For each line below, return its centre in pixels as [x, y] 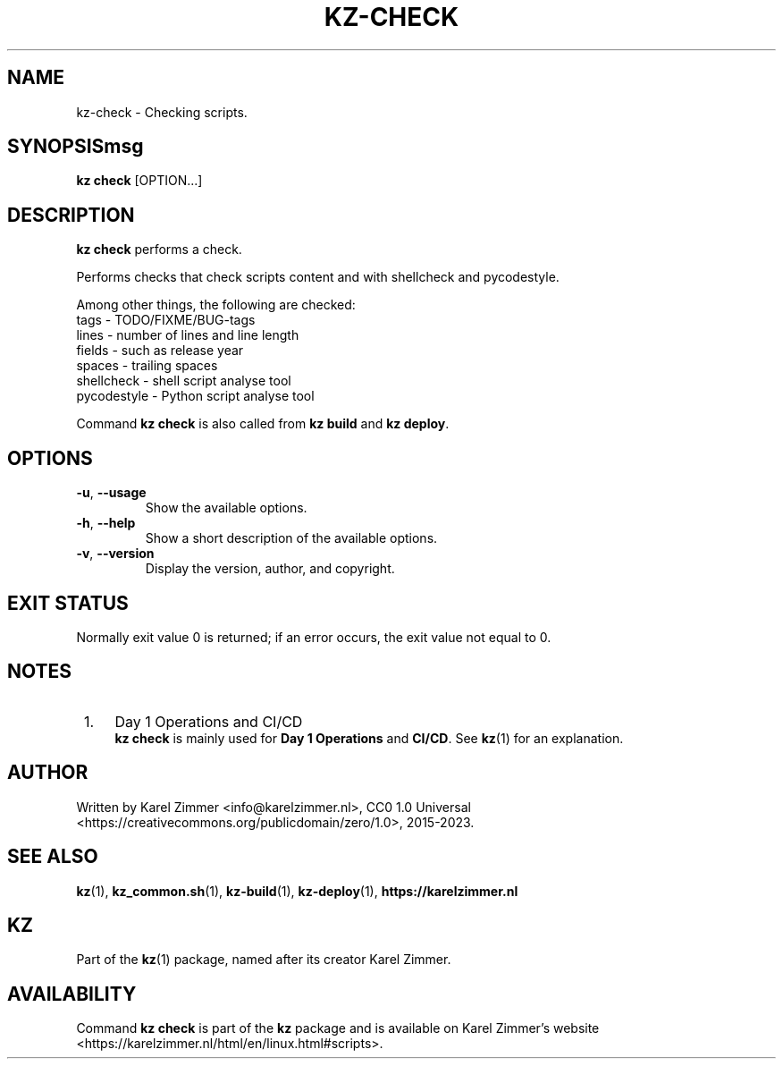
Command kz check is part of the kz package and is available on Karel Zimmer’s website [338, 1028]
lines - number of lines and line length [188, 335]
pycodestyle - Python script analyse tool [195, 396]
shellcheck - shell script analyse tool [184, 381]
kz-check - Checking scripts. [162, 112]
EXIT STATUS [68, 603]
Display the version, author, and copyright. [270, 569]
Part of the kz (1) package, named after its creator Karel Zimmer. [264, 960]
